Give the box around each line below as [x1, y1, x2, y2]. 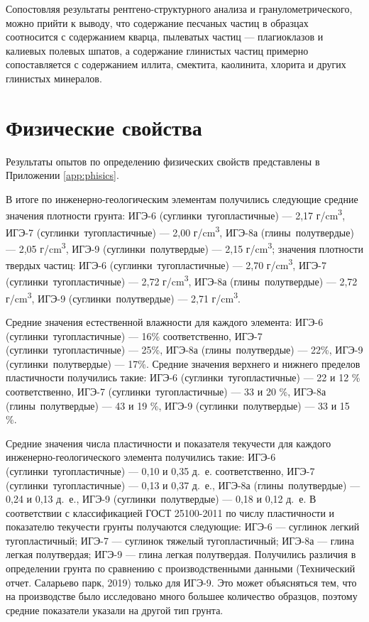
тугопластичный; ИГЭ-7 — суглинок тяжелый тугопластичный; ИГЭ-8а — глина [6, 533, 355, 547]
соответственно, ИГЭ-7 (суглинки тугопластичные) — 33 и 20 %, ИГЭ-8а [6, 383, 326, 398]
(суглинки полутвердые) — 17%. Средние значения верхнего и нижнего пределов [6, 356, 360, 371]
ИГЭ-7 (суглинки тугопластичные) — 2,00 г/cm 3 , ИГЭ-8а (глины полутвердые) [6, 222, 354, 239]
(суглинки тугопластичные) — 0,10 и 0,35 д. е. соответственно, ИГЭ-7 [6, 463, 315, 478]
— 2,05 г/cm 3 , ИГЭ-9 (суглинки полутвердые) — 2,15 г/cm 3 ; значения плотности [6, 239, 363, 256]
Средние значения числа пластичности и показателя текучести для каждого [6, 435, 331, 450]
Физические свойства [6, 112, 202, 141]
